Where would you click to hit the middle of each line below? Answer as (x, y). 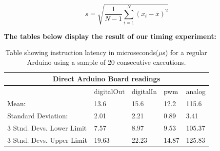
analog (196, 91)
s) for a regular (185, 52)
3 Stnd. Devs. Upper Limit (47, 140)
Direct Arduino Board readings (107, 79)
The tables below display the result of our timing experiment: (110, 36)
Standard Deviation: (38, 115)
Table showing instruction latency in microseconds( (82, 52)
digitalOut (109, 91)
